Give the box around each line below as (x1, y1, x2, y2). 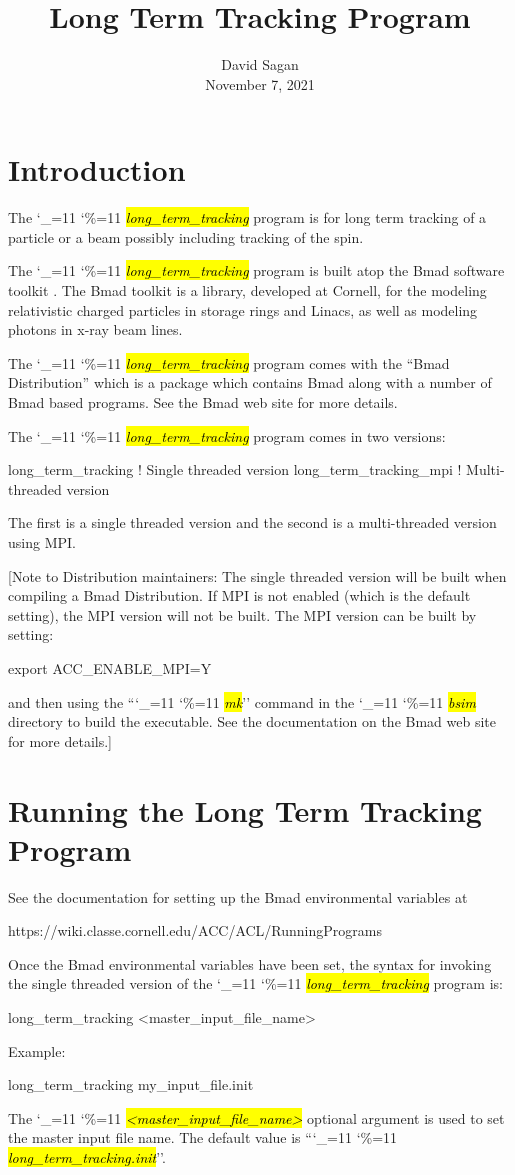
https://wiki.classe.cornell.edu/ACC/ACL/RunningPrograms (8, 920, 382, 941)
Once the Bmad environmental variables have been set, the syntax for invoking (8, 953, 492, 974)
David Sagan (221, 54, 299, 75)
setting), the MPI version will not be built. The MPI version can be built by (8, 604, 477, 625)
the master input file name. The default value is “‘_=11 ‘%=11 (8, 1127, 398, 1148)
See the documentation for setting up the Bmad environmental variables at (8, 886, 468, 907)
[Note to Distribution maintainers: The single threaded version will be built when (8, 565, 507, 586)
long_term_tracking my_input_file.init (8, 1074, 254, 1095)
